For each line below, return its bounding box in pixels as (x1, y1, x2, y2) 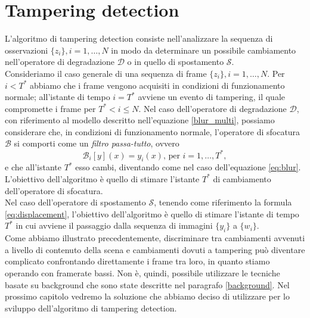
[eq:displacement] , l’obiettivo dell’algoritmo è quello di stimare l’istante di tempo (5, 207, 299, 220)
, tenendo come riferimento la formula (154, 196, 292, 208)
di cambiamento (213, 172, 271, 185)
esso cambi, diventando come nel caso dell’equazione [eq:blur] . (75, 161, 301, 173)
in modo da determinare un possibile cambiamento (111, 43, 296, 56)
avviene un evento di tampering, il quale (138, 91, 285, 103)
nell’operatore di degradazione (5, 55, 115, 68)
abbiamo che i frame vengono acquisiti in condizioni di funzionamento (30, 79, 285, 91)
